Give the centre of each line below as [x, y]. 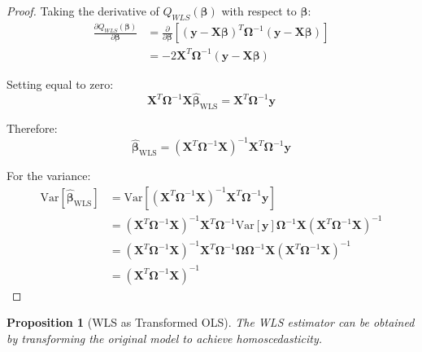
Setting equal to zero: [60, 84]
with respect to [259, 11]
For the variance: [49, 176]
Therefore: [32, 128]
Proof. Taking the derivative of [83, 11]
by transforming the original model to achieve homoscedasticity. [165, 338]
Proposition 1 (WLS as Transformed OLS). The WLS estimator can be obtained [211, 322]
